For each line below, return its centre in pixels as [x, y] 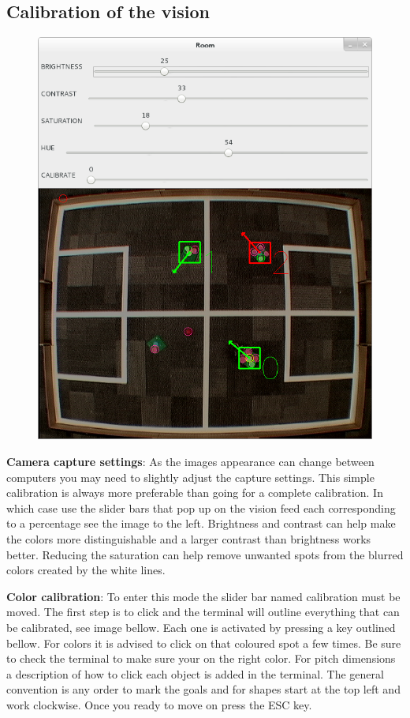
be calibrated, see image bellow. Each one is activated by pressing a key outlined [201, 627]
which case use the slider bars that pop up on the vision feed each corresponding [201, 507]
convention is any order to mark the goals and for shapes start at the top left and [203, 689]
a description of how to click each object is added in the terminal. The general [195, 673]
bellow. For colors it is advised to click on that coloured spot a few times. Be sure [204, 643]
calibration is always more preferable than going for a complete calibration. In [195, 492]
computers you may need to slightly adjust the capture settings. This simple [190, 477]
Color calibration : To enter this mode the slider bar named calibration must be [203, 596]
